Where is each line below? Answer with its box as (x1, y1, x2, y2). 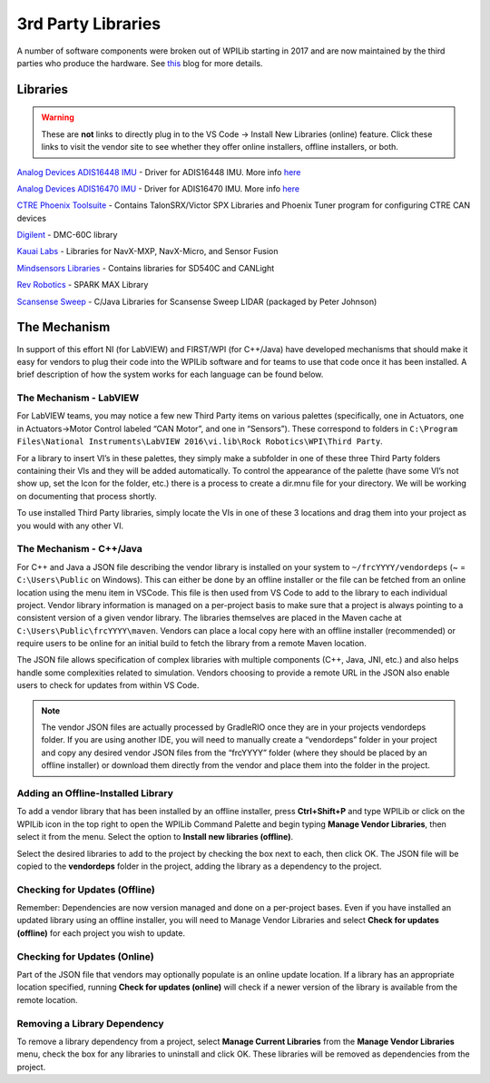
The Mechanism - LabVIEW (16, 391, 140, 404)
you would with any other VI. (16, 520, 124, 531)
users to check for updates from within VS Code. (16, 680, 200, 691)
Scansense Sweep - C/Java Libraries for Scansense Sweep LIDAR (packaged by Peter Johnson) (16, 296, 377, 307)
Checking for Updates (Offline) (16, 883, 156, 896)
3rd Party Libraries (16, 14, 162, 34)
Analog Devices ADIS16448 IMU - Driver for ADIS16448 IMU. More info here (16, 166, 301, 177)
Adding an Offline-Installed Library (16, 786, 174, 799)
